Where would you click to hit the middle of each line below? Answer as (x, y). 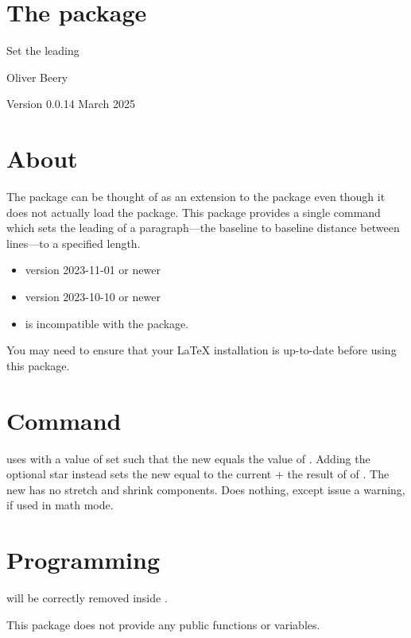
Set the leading (43, 50)
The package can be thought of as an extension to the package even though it (196, 197)
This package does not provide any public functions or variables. (163, 624)
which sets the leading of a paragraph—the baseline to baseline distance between (203, 228)
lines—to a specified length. (74, 243)
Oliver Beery (37, 77)
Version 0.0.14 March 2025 (71, 104)
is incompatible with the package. (107, 323)
